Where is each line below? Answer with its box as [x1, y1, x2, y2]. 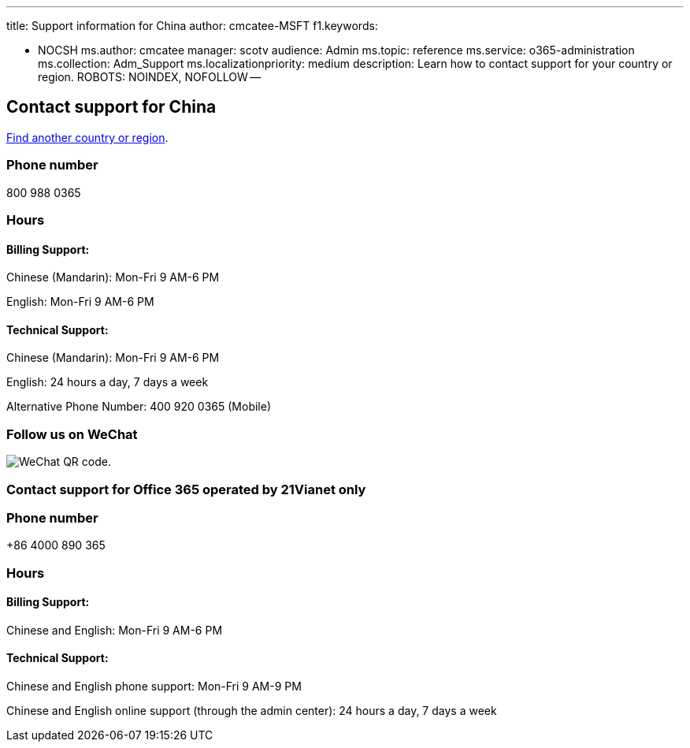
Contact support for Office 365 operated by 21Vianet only [6, 481, 366, 497]
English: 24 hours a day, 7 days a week [6, 375, 209, 389]
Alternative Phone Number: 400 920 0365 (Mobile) [6, 400, 272, 414]
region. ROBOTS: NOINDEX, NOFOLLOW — [38, 70, 262, 84]
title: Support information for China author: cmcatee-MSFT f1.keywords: [6, 19, 378, 32]
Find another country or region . [6, 130, 169, 144]
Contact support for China [6, 97, 217, 117]
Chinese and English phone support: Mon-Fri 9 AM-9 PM [6, 679, 302, 694]
